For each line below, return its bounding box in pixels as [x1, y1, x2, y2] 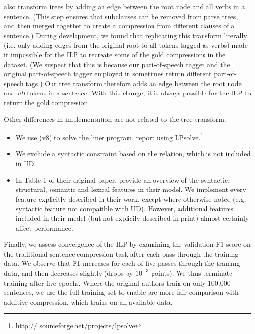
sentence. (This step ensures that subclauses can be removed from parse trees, [4, 11, 238, 21]
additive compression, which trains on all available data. [4, 296, 173, 307]
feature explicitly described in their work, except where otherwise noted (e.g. [15, 193, 246, 204]
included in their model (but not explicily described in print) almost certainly [15, 213, 249, 223]
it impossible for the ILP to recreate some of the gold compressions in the [4, 49, 226, 59]
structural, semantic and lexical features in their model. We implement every [15, 184, 246, 194]
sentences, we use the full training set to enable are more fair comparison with [4, 287, 239, 297]
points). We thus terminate [151, 267, 232, 278]
